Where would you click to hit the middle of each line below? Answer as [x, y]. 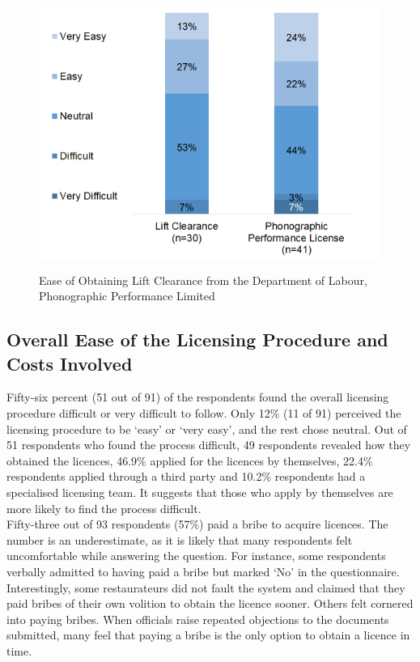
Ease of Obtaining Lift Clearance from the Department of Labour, [203, 280]
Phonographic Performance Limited [127, 296]
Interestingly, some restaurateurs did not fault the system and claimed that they [206, 587]
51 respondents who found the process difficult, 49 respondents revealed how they [209, 445]
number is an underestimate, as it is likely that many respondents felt [180, 539]
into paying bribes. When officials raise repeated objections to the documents [198, 619]
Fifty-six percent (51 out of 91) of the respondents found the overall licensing [198, 397]
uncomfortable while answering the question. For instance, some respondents [196, 556]
